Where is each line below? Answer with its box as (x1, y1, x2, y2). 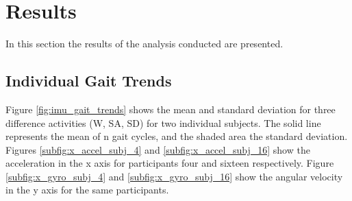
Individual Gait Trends (5, 70, 172, 91)
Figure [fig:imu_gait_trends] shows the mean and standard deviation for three (5, 102, 336, 116)
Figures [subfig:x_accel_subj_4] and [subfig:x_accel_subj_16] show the (5, 142, 310, 156)
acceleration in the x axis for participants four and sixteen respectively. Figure (5, 156, 334, 170)
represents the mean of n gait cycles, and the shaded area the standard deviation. (5, 129, 348, 143)
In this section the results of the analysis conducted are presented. (5, 36, 284, 51)
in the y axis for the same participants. (5, 182, 169, 197)
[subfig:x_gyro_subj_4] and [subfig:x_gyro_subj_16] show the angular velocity (5, 169, 343, 183)
